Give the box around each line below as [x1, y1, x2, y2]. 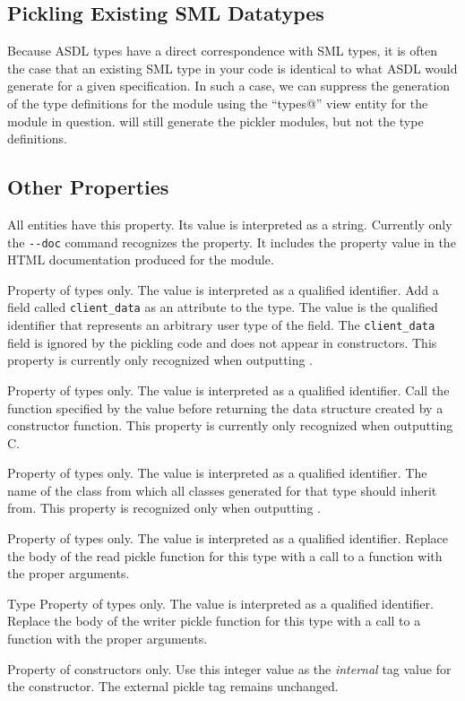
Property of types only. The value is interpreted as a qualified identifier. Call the [7, 380, 450, 399]
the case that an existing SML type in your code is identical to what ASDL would [7, 58, 458, 77]
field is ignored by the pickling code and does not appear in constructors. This [7, 333, 437, 351]
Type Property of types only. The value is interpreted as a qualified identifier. [7, 593, 434, 612]
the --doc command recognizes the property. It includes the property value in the [7, 232, 456, 251]
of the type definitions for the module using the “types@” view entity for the [7, 93, 428, 112]
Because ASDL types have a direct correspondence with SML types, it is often [7, 41, 437, 60]
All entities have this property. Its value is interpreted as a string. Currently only [7, 214, 452, 233]
